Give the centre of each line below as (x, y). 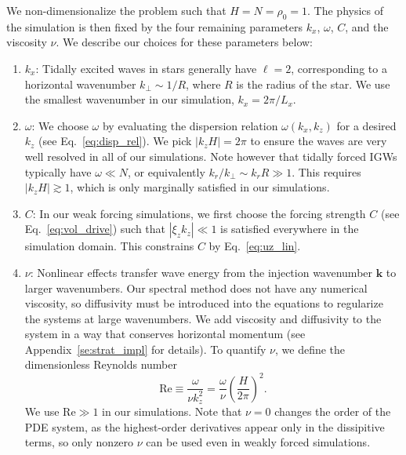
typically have (58, 171)
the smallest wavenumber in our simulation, (129, 99)
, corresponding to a (339, 68)
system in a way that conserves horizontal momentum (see (165, 334)
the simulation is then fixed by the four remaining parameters (155, 26)
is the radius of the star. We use (313, 84)
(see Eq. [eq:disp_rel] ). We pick (115, 141)
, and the (367, 26)
